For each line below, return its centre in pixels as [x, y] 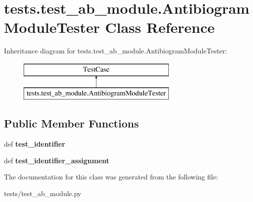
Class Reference [160, 27]
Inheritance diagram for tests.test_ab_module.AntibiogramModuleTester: [116, 51]
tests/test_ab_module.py [43, 193]
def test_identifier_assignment [57, 160]
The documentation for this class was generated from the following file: [111, 177]
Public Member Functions [71, 123]
